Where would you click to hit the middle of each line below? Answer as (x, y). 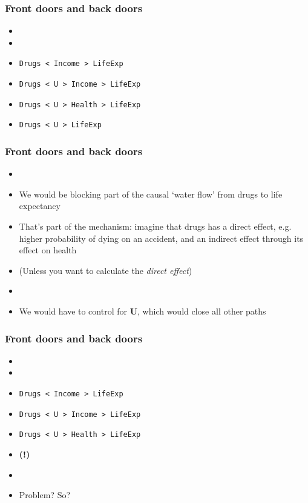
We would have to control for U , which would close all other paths (143, 311)
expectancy (40, 206)
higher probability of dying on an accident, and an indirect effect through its (161, 238)
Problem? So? (45, 495)
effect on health (48, 250)
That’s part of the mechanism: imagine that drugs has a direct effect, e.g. (155, 226)
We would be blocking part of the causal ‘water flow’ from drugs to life (151, 194)
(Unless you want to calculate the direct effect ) (106, 270)
